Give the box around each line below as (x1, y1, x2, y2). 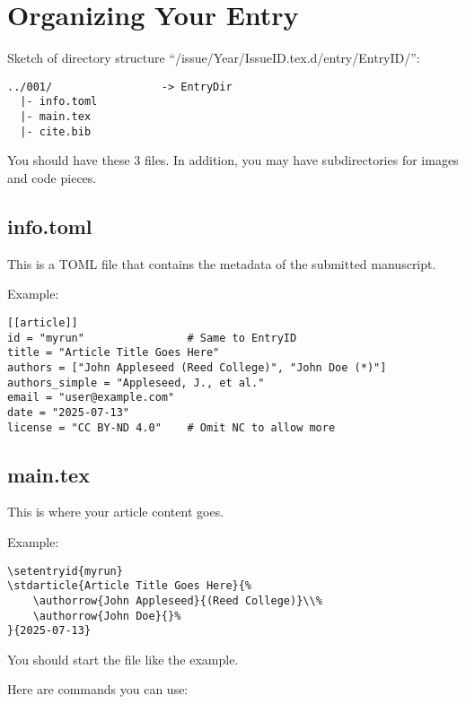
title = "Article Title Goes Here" (7, 346, 220, 360)
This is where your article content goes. (7, 502, 224, 521)
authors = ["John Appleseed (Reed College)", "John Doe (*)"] (7, 361, 387, 374)
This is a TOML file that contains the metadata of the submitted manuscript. (7, 254, 436, 273)
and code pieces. (7, 168, 97, 187)
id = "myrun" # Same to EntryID (7, 331, 297, 344)
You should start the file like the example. (7, 649, 239, 668)
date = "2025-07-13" (7, 405, 130, 419)
